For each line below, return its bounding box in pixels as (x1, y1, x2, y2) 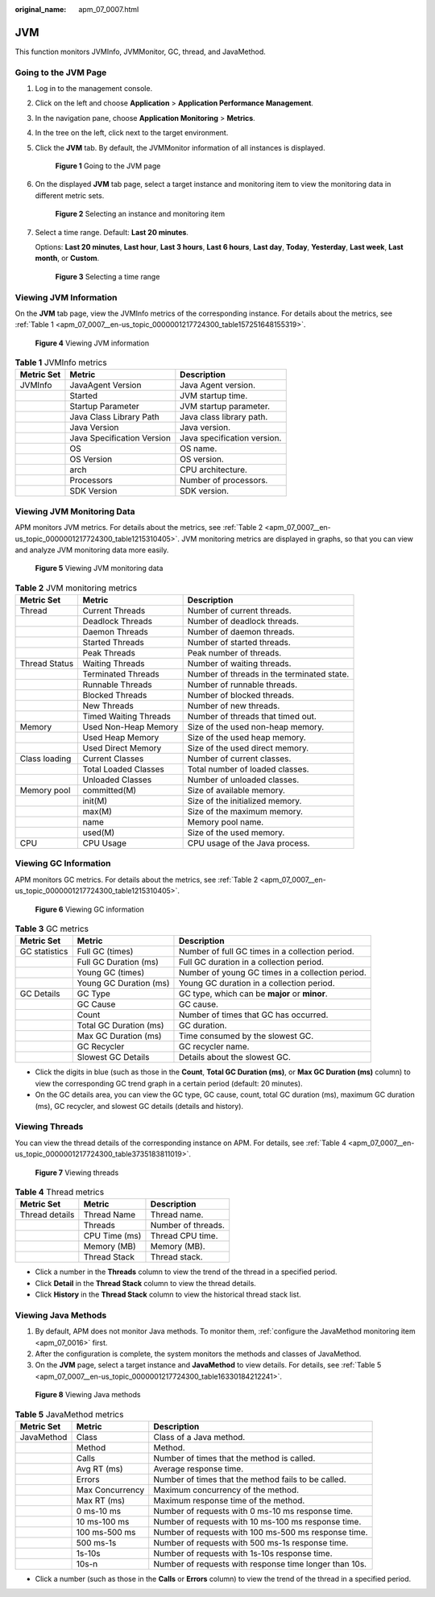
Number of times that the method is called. (153, 1452, 316, 1463)
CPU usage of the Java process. (187, 838, 310, 849)
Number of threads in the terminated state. (187, 668, 350, 680)
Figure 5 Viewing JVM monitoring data (35, 564, 164, 573)
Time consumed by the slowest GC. (178, 1031, 314, 1042)
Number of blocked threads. (187, 689, 294, 701)
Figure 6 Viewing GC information (35, 904, 144, 914)
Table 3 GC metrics (14, 923, 89, 934)
